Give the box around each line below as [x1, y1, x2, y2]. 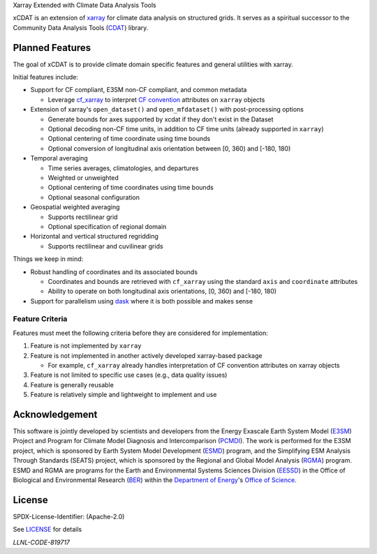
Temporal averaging [30, 154, 89, 163]
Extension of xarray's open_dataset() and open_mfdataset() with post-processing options [30, 105, 304, 114]
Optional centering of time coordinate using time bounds [47, 135, 211, 143]
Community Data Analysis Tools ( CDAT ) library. [13, 23, 149, 31]
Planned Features [13, 42, 91, 54]
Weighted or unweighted [47, 173, 119, 181]
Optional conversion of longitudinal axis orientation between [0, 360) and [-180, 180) [47, 144, 291, 153]
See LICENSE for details [13, 525, 82, 534]
